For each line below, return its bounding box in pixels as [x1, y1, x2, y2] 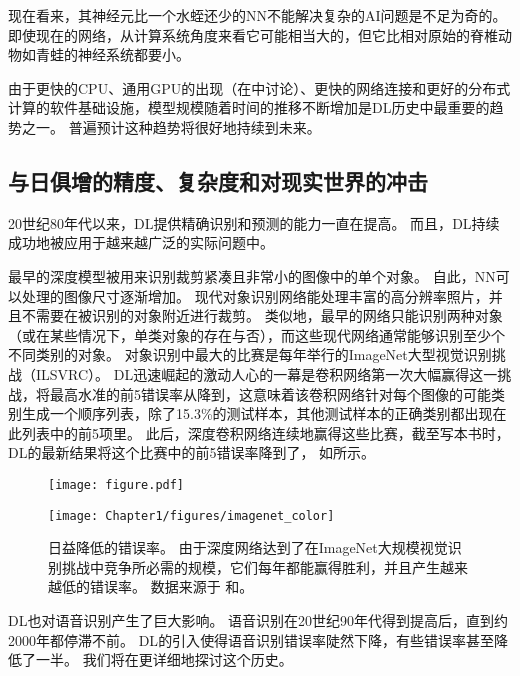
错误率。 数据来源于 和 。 [89, 576, 254, 597]
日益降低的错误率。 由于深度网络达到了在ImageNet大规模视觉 [48, 537, 448, 558]
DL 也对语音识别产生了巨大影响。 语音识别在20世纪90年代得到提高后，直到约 [8, 609, 509, 630]
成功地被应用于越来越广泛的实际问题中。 [8, 232, 274, 253]
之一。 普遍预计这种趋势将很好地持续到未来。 [21, 116, 321, 137]
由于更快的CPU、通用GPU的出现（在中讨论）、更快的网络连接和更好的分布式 [8, 77, 511, 98]
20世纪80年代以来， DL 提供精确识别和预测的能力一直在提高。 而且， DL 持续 [8, 212, 500, 233]
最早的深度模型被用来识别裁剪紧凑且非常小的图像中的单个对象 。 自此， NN [8, 265, 496, 286]
